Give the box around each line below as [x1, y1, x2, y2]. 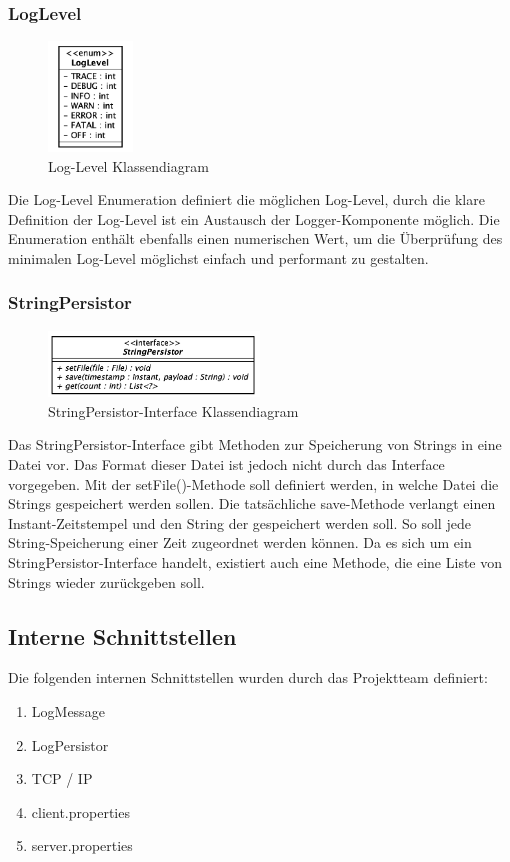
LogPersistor [31, 734, 109, 755]
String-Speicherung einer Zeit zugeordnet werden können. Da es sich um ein [8, 532, 472, 553]
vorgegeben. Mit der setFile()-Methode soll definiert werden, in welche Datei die [8, 473, 499, 494]
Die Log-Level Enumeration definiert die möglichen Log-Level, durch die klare [8, 189, 485, 210]
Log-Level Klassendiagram [48, 155, 209, 176]
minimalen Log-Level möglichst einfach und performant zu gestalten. [8, 247, 429, 268]
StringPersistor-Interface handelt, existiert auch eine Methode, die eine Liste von [8, 552, 503, 573]
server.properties [31, 835, 133, 856]
